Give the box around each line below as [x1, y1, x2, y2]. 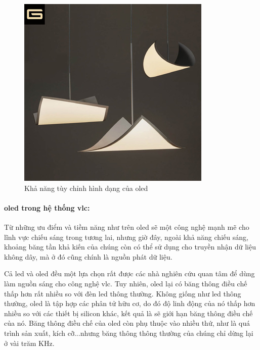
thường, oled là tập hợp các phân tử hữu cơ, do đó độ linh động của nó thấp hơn [4, 298, 255, 309]
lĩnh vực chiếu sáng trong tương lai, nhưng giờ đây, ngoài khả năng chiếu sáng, [4, 231, 248, 242]
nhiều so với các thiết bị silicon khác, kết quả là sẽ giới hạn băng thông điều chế [4, 308, 253, 318]
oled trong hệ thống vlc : [4, 202, 90, 213]
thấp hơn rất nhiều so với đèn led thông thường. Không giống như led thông [4, 288, 241, 298]
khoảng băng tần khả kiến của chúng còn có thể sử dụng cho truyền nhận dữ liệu [4, 241, 256, 252]
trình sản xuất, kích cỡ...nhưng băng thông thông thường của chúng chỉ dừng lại [4, 327, 253, 338]
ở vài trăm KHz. [4, 337, 55, 348]
